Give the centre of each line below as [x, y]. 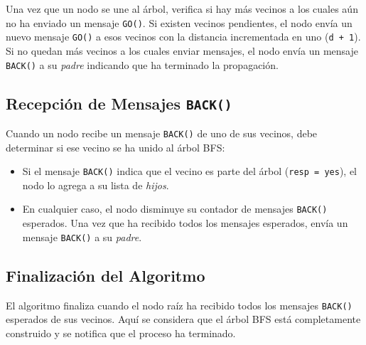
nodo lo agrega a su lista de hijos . [96, 185]
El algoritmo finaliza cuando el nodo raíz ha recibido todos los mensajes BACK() [179, 305]
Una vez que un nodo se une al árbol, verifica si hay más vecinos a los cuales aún [182, 9]
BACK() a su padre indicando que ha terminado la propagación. [142, 64]
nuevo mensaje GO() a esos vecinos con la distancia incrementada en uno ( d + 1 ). [183, 37]
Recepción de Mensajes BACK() [119, 103]
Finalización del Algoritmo [106, 275]
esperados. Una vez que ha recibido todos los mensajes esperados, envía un [185, 223]
